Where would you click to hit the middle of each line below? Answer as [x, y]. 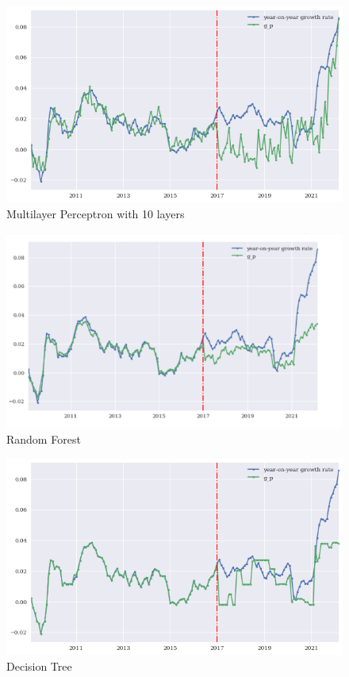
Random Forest [44, 439]
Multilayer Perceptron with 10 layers [96, 214]
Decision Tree [39, 665]
